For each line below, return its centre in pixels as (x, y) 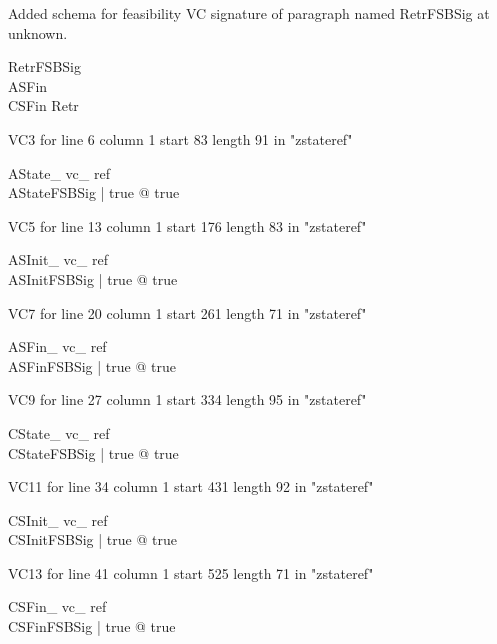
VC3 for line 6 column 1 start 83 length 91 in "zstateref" (180, 138)
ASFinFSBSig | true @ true (92, 365)
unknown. (38, 32)
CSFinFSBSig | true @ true (92, 626)
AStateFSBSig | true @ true (94, 192)
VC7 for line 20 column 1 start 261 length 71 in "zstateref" (187, 312)
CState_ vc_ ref (59, 432)
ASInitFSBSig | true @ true (93, 278)
